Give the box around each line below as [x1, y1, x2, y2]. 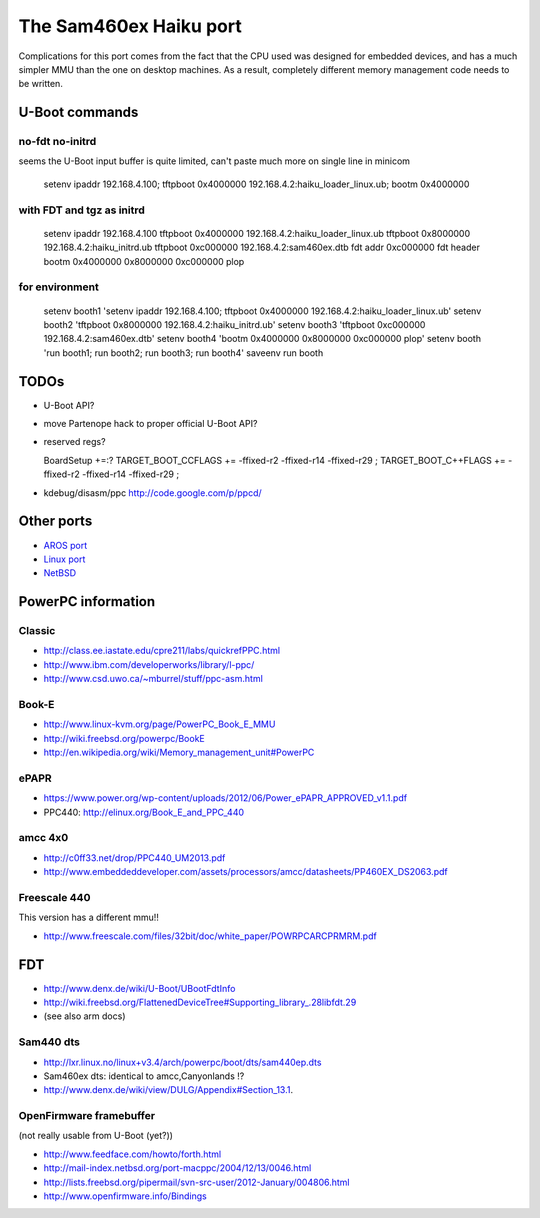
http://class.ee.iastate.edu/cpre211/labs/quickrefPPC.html [43, 645, 280, 657]
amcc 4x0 [18, 831, 69, 845]
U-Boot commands [18, 104, 139, 121]
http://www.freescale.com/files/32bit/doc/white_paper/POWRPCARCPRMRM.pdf [43, 930, 377, 942]
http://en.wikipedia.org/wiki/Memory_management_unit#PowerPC [43, 746, 315, 759]
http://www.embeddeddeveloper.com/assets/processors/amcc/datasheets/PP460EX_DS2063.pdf [43, 866, 449, 878]
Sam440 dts [18, 1035, 80, 1049]
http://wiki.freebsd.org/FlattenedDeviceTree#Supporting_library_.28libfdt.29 [43, 996, 357, 1009]
